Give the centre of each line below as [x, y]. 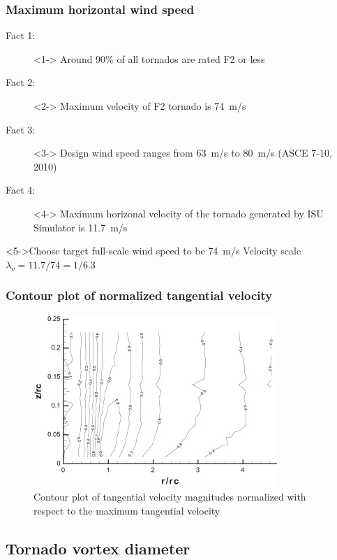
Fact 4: [21, 190]
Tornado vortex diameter [98, 548]
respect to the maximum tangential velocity [127, 510]
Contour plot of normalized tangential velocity [139, 295]
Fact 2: [21, 82]
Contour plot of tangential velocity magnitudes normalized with [170, 497]
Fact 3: [21, 129]
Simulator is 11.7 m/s [81, 227]
